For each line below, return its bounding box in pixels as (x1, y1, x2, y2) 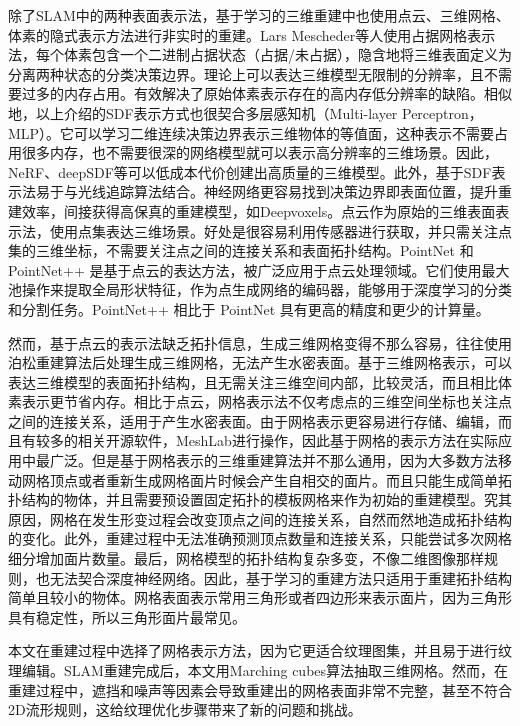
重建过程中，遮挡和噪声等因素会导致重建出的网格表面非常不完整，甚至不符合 (8, 679, 512, 700)
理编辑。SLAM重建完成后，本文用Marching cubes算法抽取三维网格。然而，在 (8, 660, 509, 680)
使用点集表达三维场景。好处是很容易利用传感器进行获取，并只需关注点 (49, 220, 512, 241)
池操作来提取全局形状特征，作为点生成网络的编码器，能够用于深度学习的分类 (8, 279, 512, 300)
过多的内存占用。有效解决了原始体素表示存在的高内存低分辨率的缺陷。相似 (21, 83, 512, 104)
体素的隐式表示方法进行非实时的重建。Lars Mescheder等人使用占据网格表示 (8, 24, 496, 45)
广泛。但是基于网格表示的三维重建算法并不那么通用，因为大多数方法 (49, 450, 498, 471)
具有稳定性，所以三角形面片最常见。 (8, 606, 246, 627)
